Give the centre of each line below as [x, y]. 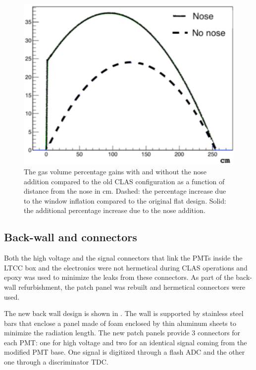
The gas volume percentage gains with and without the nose [115, 171]
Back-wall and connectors [71, 237]
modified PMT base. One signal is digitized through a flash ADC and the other [125, 352]
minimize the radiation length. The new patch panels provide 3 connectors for [122, 333]
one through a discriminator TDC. [56, 362]
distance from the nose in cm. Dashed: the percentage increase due [125, 191]
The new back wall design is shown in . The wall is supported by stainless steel [124, 313]
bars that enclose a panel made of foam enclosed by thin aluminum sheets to [120, 323]
